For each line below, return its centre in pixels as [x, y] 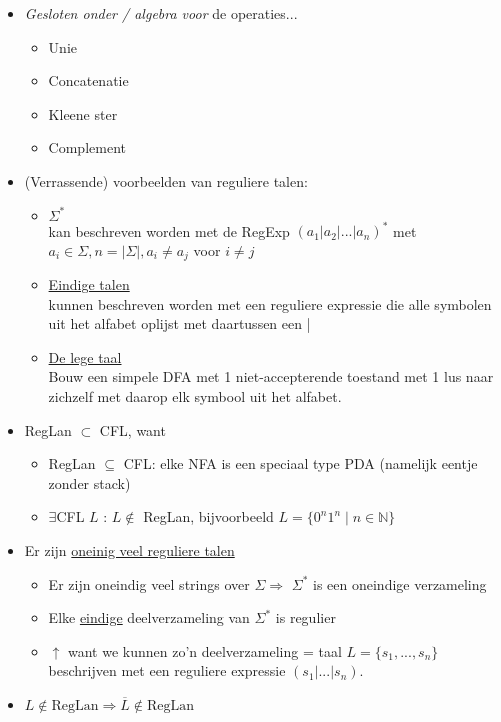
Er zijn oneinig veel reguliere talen [129, 550]
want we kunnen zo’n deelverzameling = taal [204, 650]
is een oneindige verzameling [400, 583]
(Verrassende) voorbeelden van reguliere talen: [166, 180]
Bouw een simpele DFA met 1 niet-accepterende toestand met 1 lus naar [271, 376]
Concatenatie [88, 80]
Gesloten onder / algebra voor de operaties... [161, 13]
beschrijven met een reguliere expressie [167, 670]
